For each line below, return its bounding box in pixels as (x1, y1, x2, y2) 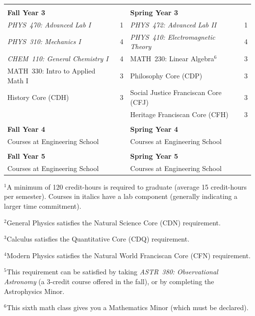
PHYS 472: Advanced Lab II (130, 19, 217, 29)
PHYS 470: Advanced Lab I (7, 19, 91, 29)
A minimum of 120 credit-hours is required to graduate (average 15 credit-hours (6, 181, 247, 192)
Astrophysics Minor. (4, 286, 65, 296)
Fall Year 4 (7, 123, 45, 134)
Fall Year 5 (7, 150, 45, 161)
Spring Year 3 (130, 7, 178, 17)
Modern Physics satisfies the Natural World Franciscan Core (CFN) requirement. (6, 250, 251, 260)
